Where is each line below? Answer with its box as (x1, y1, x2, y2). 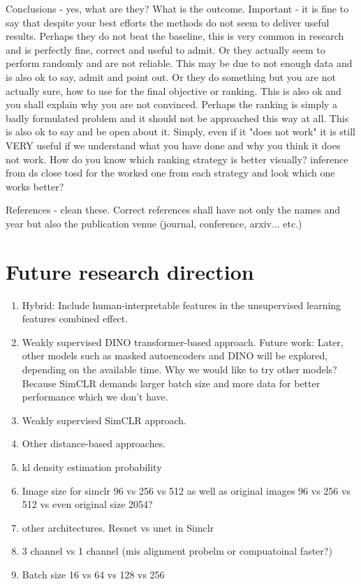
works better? (6, 179, 64, 193)
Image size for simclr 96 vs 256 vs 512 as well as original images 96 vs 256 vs (22, 483, 351, 497)
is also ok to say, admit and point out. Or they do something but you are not (6, 69, 336, 84)
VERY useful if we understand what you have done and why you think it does (6, 137, 341, 152)
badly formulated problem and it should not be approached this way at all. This (6, 110, 349, 125)
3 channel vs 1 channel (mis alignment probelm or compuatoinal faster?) (22, 544, 332, 558)
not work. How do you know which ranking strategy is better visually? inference (6, 151, 348, 166)
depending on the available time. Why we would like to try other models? (22, 362, 337, 376)
